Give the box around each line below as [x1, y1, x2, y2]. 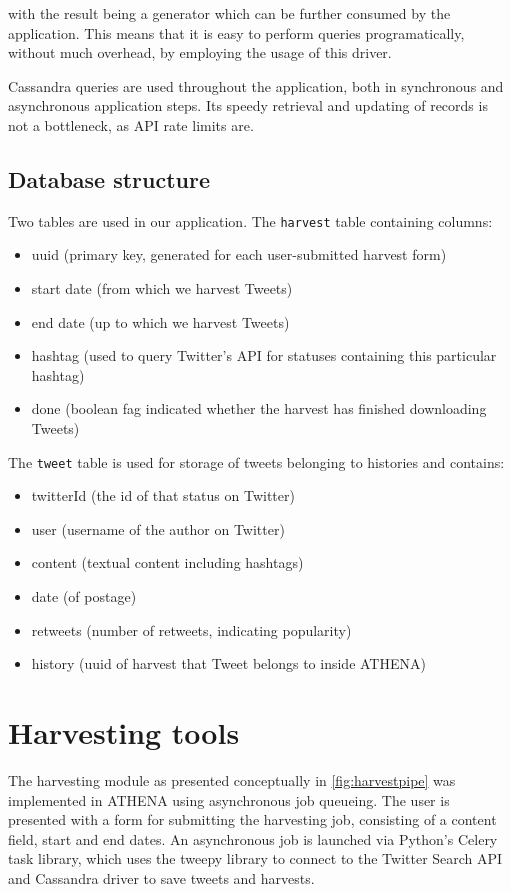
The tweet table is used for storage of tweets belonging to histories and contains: [8, 451, 505, 472]
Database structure [8, 163, 211, 194]
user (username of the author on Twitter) [31, 518, 285, 539]
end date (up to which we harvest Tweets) [31, 311, 290, 332]
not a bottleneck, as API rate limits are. [8, 114, 254, 135]
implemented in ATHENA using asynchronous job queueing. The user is [8, 789, 450, 810]
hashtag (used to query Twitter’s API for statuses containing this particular [31, 345, 497, 366]
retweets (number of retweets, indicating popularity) [31, 619, 352, 640]
